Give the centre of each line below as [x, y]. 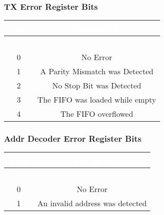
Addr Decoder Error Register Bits [73, 139]
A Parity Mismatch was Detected [97, 71]
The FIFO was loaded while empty [97, 100]
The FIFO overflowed [97, 114]
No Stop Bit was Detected [97, 86]
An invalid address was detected [92, 203]
